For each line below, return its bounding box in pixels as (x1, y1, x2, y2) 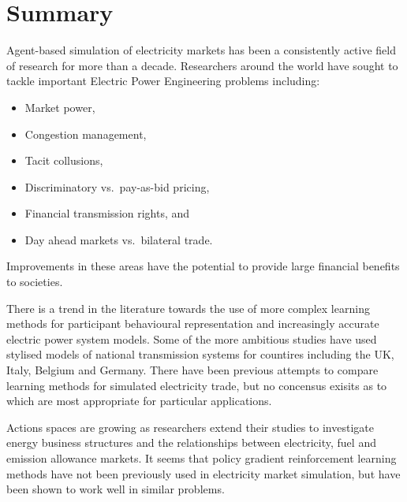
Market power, (24, 99, 95, 115)
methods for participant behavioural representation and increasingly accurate (6, 315, 379, 332)
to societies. (6, 273, 63, 290)
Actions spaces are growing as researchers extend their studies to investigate (6, 418, 374, 435)
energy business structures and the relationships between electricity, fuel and (6, 434, 376, 451)
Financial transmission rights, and (24, 205, 190, 221)
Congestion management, (24, 125, 147, 142)
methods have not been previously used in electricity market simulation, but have (6, 465, 401, 482)
